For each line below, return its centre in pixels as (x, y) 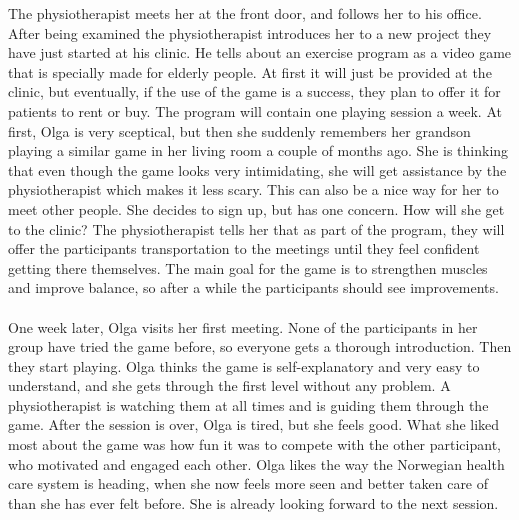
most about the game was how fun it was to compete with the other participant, (254, 444)
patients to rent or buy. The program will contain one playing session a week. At (255, 110)
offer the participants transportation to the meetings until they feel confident (244, 248)
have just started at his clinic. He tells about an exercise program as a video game (260, 52)
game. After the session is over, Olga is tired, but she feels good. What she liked (254, 424)
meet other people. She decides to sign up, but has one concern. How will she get (256, 208)
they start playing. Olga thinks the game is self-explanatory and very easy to (244, 365)
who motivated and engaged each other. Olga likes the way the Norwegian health (256, 463)
